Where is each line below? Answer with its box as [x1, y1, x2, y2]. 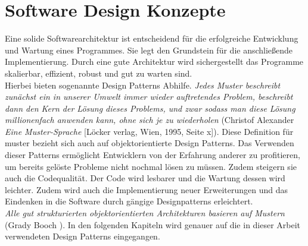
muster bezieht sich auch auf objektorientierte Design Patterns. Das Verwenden [5, 137, 294, 149]
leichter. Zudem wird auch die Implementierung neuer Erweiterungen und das [5, 183, 288, 195]
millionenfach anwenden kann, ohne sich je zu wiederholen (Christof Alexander [5, 113, 294, 126]
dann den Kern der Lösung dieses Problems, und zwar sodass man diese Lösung [5, 102, 295, 114]
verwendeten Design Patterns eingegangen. [5, 230, 160, 242]
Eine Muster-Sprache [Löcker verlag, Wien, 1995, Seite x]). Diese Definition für [5, 125, 294, 137]
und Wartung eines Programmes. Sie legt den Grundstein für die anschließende [5, 43, 293, 56]
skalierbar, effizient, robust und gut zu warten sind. [5, 67, 192, 79]
